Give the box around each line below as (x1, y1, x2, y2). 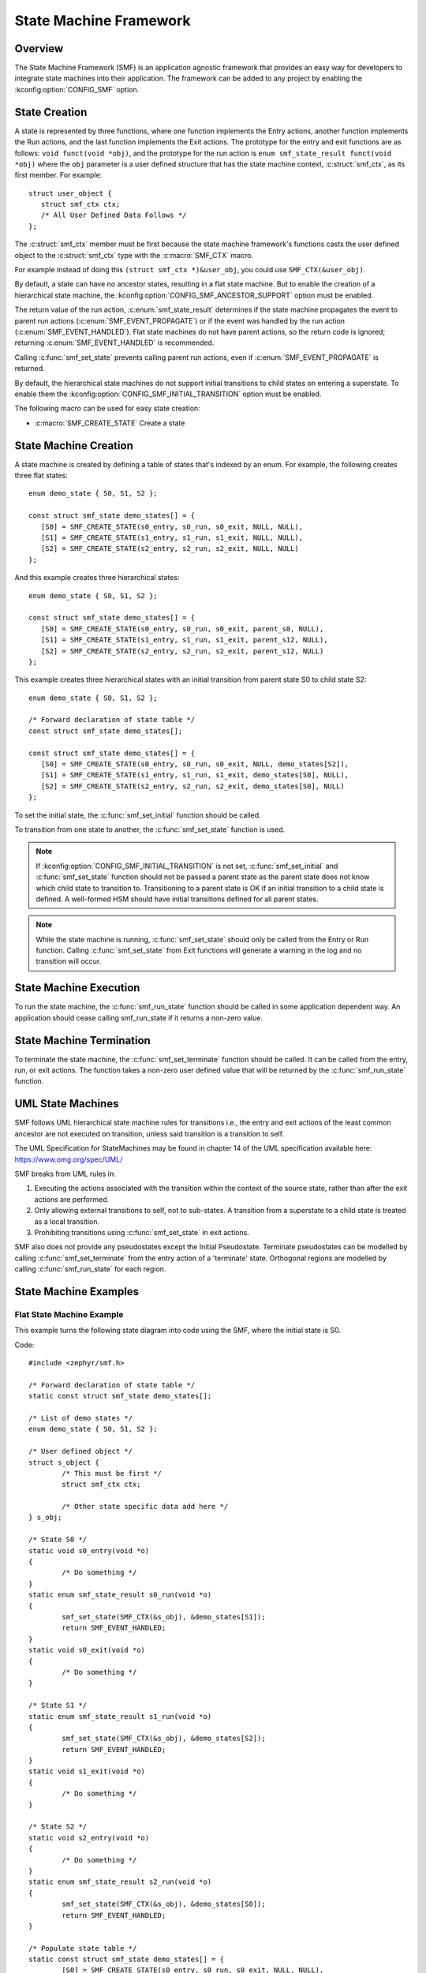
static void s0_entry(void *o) (28, 1546, 150, 1555)
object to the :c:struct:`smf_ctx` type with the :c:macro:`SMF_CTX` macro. (14, 250, 254, 260)
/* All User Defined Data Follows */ (40, 211, 187, 220)
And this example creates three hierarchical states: (14, 573, 180, 582)
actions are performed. (34, 1194, 110, 1204)
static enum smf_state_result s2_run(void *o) (28, 1878, 212, 1886)
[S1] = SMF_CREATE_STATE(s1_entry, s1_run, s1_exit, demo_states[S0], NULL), (40, 770, 349, 780)
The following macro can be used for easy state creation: (14, 403, 200, 414)
